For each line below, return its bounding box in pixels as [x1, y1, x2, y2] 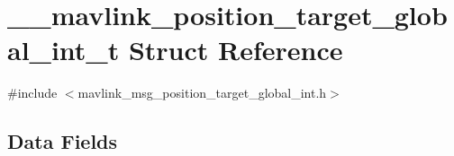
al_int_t [7, 31, 120, 68]
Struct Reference [128, 31, 343, 68]
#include [7, 83, 58, 102]
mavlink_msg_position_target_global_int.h [77, 83, 327, 102]
